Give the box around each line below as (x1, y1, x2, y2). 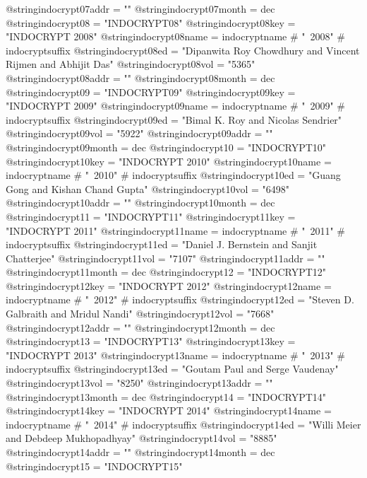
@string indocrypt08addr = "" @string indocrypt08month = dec (6, 70, 275, 85)
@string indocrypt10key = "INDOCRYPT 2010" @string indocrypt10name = (6, 153, 332, 168)
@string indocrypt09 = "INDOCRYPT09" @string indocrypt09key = (6, 84, 296, 99)
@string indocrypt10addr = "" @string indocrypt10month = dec (6, 195, 275, 210)
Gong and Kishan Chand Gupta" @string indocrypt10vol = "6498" (6, 181, 290, 196)
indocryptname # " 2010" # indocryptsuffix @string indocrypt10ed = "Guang (6, 168, 341, 182)
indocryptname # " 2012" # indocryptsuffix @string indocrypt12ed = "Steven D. (6, 292, 354, 307)
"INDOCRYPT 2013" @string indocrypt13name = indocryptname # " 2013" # (6, 347, 346, 362)
